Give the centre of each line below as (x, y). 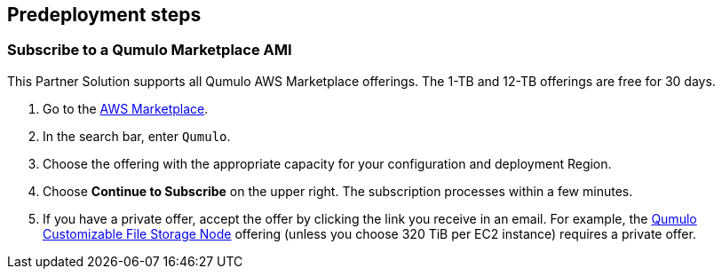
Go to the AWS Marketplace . (126, 108)
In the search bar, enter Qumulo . (137, 136)
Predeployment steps (104, 15)
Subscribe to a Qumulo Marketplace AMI (150, 50)
